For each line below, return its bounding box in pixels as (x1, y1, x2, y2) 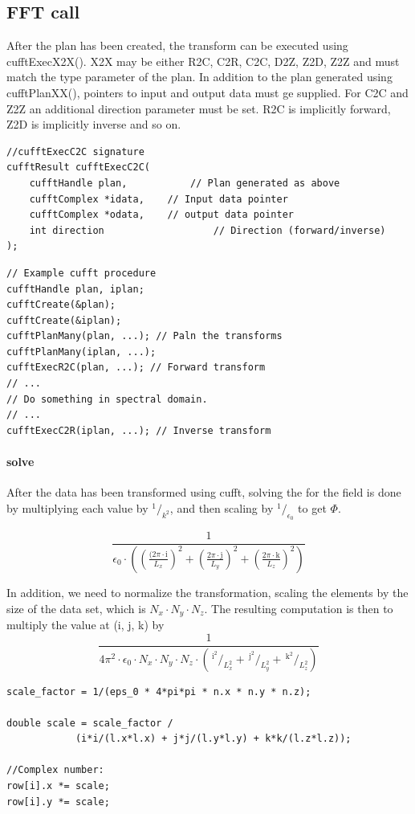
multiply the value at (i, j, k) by (6, 616, 165, 632)
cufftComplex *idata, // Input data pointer (29, 193, 288, 205)
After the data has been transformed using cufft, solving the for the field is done (6, 484, 401, 501)
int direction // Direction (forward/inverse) (29, 224, 386, 236)
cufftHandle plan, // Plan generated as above (29, 177, 340, 189)
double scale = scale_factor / (6, 717, 173, 729)
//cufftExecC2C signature (6, 145, 144, 157)
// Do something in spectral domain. (6, 393, 208, 405)
